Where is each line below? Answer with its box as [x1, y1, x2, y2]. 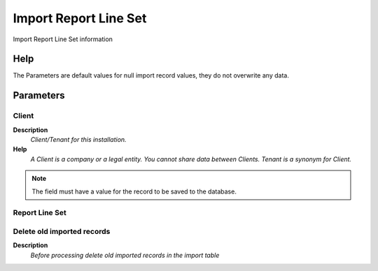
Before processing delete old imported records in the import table [30, 251, 220, 259]
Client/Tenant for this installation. [30, 135, 127, 143]
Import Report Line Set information [13, 35, 113, 43]
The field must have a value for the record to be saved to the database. [31, 187, 237, 196]
